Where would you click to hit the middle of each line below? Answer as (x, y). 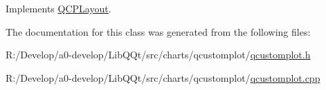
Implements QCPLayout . (58, 8)
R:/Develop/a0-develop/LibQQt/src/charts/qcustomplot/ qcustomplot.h (158, 55)
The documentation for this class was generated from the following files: (158, 31)
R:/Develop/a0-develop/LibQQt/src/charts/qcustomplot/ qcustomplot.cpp (163, 77)
